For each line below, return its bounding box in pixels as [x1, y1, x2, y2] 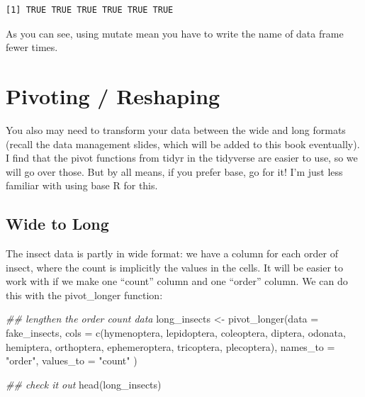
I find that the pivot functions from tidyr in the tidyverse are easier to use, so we [6, 150, 358, 165]
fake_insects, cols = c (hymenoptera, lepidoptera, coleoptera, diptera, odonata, [6, 325, 346, 340]
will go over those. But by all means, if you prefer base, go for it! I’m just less [6, 164, 343, 179]
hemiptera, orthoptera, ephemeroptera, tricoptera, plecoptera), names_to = [6, 339, 335, 354]
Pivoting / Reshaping [6, 81, 220, 110]
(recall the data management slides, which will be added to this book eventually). [6, 136, 360, 151]
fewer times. [6, 40, 58, 55]
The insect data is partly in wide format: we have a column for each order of [6, 246, 338, 261]
